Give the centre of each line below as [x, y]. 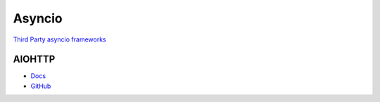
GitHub [41, 86]
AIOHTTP [34, 59]
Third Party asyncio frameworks [59, 39]
